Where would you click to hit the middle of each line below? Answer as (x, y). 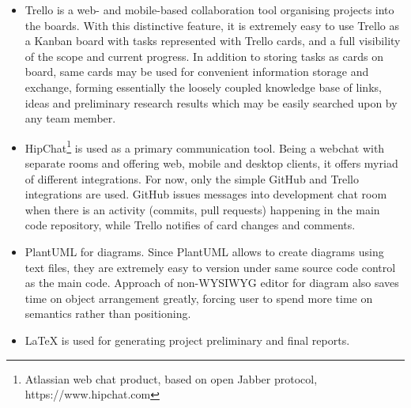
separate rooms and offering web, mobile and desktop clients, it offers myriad (211, 163)
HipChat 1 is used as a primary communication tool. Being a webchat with (205, 146)
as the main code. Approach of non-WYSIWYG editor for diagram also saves (212, 283)
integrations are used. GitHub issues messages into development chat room (206, 194)
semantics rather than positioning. (108, 314)
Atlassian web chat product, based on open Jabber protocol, (171, 378)
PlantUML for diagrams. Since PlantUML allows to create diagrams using (204, 251)
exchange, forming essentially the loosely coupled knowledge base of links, (203, 87)
